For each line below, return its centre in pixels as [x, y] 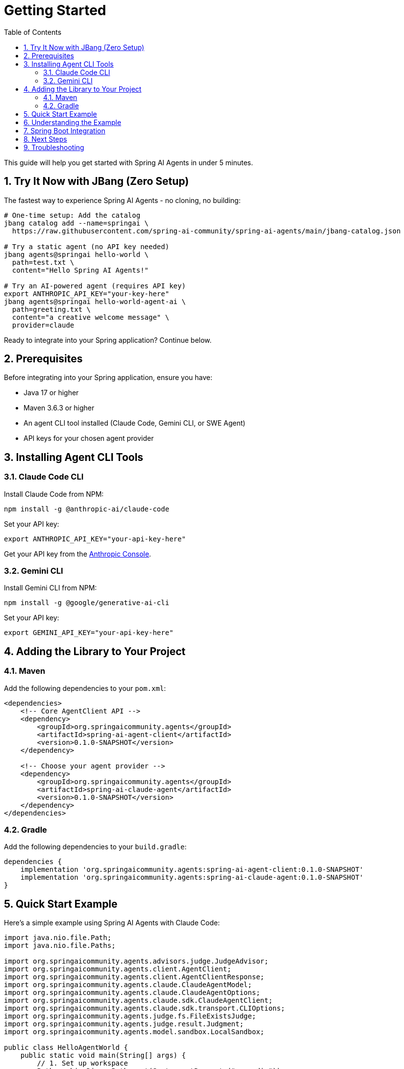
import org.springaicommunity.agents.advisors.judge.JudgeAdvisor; [136, 961]
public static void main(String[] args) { [103, 1056]
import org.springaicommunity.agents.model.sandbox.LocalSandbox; [134, 1032]
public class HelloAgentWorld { [66, 1048]
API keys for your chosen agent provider [89, 438]
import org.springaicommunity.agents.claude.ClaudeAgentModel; [128, 985]
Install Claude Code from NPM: [54, 494]
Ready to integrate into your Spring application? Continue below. [108, 340]
